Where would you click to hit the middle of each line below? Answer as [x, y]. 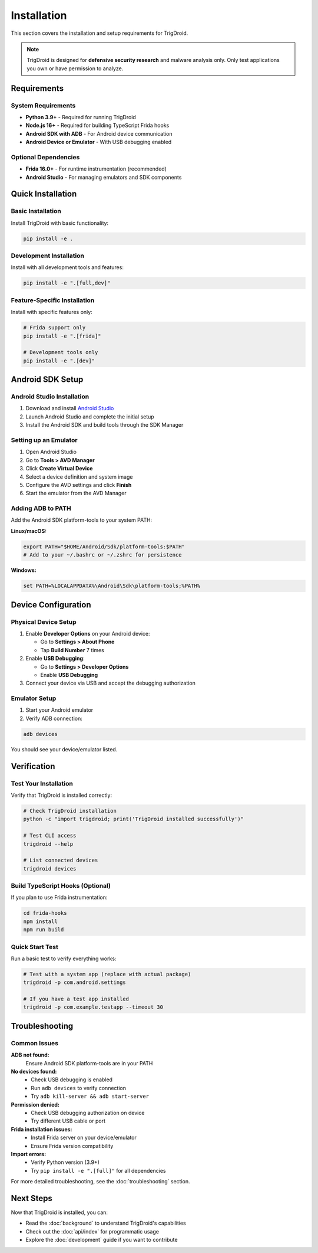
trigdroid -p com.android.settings [74, 982]
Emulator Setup [34, 698]
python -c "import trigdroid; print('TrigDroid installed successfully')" [134, 819]
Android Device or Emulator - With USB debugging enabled [99, 142]
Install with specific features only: [52, 312]
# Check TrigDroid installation [70, 811]
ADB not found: [30, 1055]
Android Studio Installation [50, 397]
